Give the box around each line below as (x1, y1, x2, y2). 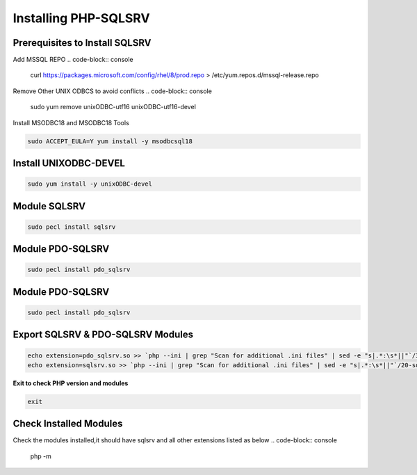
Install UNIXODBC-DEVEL (13, 157, 125, 170)
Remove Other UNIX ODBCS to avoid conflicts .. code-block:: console (13, 87, 212, 95)
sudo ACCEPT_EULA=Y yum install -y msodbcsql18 (27, 137, 193, 145)
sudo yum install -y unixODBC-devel (27, 180, 153, 188)
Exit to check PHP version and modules (13, 379, 129, 387)
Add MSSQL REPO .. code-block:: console (13, 56, 133, 64)
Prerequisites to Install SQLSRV (13, 37, 152, 49)
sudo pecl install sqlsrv (27, 223, 116, 231)
